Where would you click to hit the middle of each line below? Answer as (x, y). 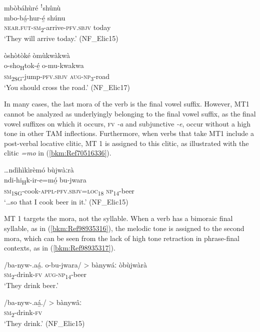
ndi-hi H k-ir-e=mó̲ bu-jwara (45, 180)
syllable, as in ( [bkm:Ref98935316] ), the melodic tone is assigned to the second (124, 228)
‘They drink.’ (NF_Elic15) (44, 323)
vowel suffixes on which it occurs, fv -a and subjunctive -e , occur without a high (127, 123)
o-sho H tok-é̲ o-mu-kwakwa (44, 65)
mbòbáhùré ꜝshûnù (32, 7)
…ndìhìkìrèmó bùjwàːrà (39, 169)
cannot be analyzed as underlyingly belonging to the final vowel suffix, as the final (130, 113)
